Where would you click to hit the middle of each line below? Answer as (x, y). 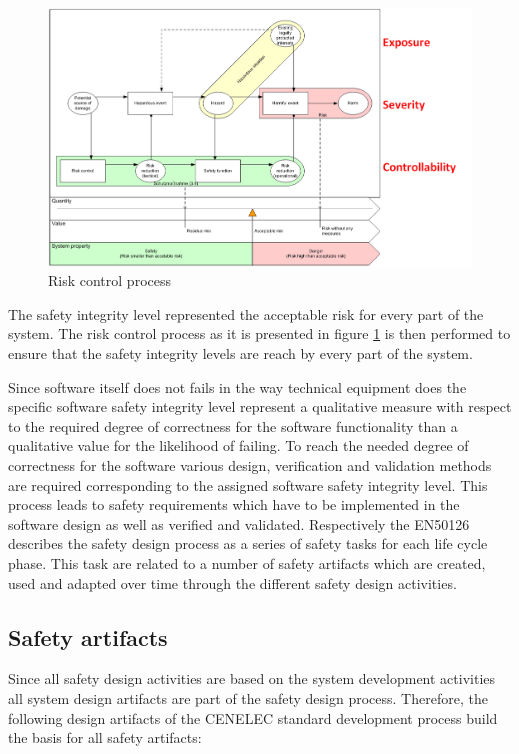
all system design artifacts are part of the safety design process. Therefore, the (248, 697)
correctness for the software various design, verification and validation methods (250, 464)
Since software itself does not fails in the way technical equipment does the (237, 386)
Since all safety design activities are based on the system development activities (252, 678)
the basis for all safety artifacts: (105, 737)
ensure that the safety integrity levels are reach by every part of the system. (240, 353)
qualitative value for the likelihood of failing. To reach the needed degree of (238, 445)
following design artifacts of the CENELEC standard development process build (253, 717)
